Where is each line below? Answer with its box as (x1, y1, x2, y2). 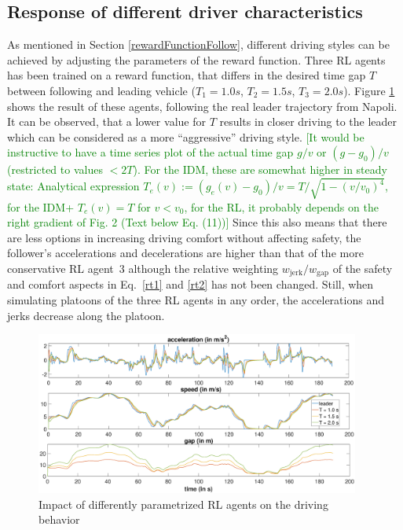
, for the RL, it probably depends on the (184, 198, 379, 215)
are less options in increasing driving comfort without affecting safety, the (7, 229, 361, 245)
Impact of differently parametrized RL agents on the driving (38, 495, 328, 512)
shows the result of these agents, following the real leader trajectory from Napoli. (7, 98, 398, 114)
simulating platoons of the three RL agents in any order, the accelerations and (7, 291, 384, 307)
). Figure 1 (343, 82, 395, 98)
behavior (38, 511, 80, 528)
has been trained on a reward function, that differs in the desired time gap (7, 67, 366, 83)
